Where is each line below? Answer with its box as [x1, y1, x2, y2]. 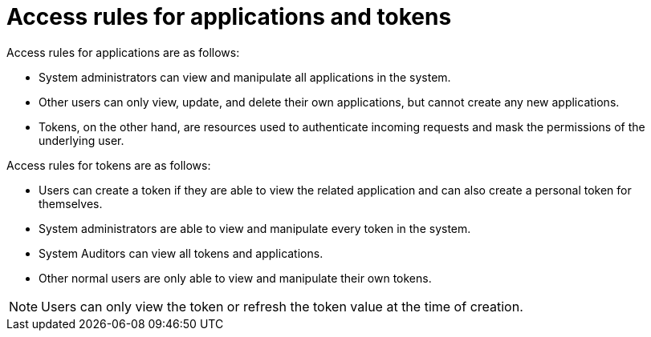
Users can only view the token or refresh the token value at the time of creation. [41, 298, 523, 315]
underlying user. [39, 133, 124, 147]
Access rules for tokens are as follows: [6, 158, 211, 172]
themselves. [39, 196, 103, 211]
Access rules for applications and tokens [6, 3, 452, 30]
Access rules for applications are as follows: [6, 45, 240, 59]
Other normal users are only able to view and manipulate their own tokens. [39, 271, 432, 285]
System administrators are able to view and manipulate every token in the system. [39, 221, 471, 235]
